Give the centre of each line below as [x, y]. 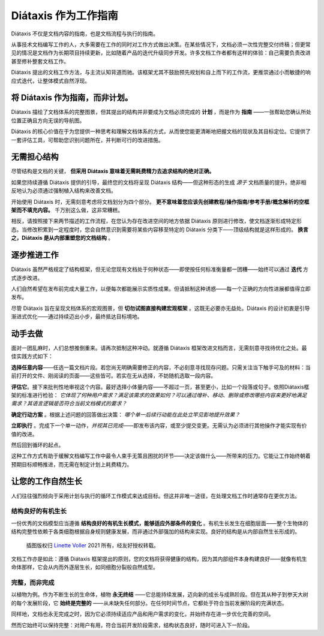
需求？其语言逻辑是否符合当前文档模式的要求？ [69, 403]
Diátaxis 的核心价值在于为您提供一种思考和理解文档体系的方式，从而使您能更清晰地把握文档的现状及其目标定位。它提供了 [161, 131]
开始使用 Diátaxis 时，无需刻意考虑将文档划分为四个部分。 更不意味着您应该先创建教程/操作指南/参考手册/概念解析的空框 [160, 201]
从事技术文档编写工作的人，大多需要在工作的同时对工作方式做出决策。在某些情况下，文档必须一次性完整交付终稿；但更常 [161, 44]
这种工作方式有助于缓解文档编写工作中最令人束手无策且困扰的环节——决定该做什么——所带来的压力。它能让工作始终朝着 [161, 456]
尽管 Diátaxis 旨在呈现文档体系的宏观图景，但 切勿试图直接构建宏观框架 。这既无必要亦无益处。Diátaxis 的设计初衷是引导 [160, 308]
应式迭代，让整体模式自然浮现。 [50, 80]
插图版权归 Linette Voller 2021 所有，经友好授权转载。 [92, 545]
